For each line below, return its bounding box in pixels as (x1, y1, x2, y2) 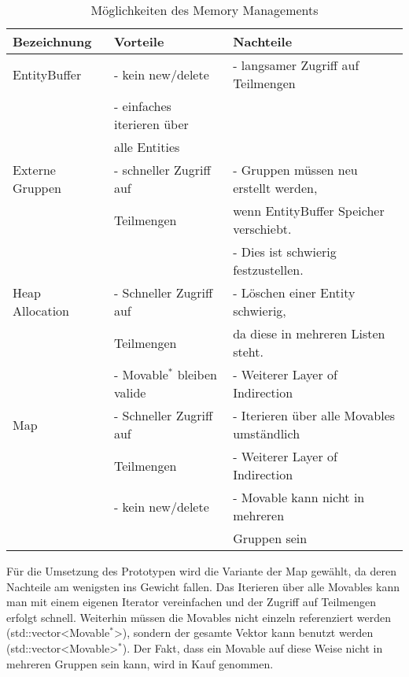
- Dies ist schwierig (233, 242, 337, 261)
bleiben (177, 365, 217, 383)
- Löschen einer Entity (233, 283, 356, 302)
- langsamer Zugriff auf (233, 56, 359, 74)
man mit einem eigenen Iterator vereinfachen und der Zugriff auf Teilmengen (6, 594, 376, 610)
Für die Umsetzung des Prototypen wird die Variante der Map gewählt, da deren (6, 563, 396, 579)
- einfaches (113, 97, 171, 115)
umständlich (233, 424, 300, 442)
